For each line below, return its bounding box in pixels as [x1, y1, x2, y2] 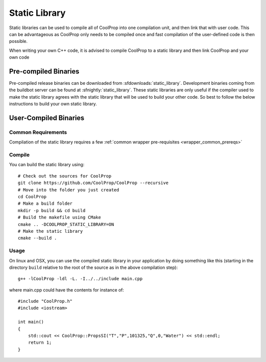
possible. [9, 38, 28, 44]
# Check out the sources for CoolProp [18, 173, 112, 179]
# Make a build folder [18, 201, 73, 207]
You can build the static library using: [9, 162, 85, 168]
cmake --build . [18, 235, 57, 241]
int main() [18, 319, 44, 325]
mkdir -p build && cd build [18, 208, 86, 213]
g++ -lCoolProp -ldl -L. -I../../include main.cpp [18, 276, 143, 282]
